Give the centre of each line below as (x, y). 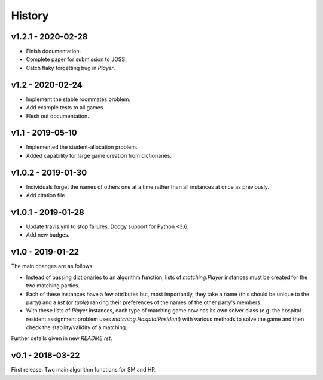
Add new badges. (48, 235)
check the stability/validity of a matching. (77, 327)
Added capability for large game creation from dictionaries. (99, 155)
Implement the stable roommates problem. (78, 99)
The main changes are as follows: (52, 266)
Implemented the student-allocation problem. (82, 147)
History (30, 16)
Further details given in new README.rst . (62, 338)
